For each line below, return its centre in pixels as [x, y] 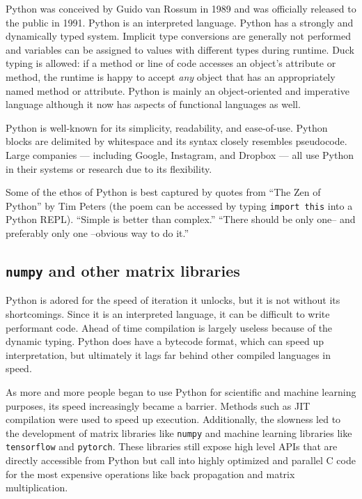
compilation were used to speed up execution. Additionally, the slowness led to [173, 419]
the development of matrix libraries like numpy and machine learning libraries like [179, 432]
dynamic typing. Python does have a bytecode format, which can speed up [165, 341]
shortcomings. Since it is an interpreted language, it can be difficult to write [168, 313]
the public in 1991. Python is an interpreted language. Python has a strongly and [180, 22]
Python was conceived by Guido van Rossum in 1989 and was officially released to [181, 8]
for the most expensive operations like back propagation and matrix [150, 474]
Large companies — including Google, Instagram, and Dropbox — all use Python [180, 154]
